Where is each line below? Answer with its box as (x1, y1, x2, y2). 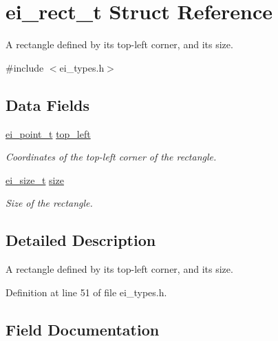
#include (6, 60, 44, 74)
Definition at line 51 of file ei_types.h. (6, 285, 167, 299)
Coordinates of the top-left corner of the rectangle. (6, 149, 217, 164)
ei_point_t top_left (6, 126, 91, 141)
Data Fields (6, 94, 90, 115)
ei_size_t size (6, 172, 64, 187)
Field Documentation (6, 318, 160, 340)
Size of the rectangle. (6, 196, 93, 210)
